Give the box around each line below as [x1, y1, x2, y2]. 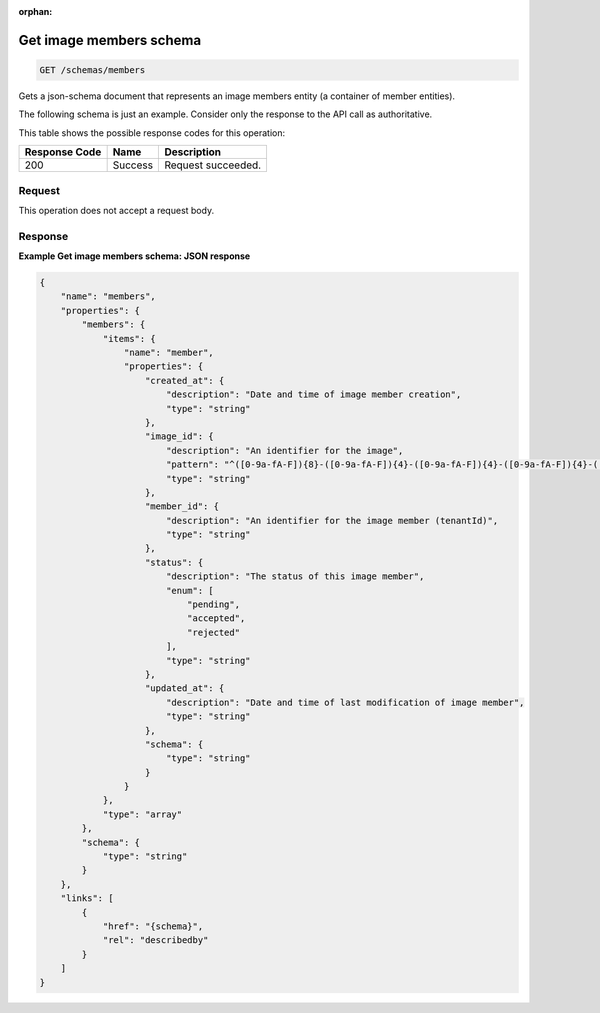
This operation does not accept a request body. [18, 204, 215, 216]
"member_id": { [145, 501, 220, 512]
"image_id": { [145, 431, 214, 442]
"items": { [102, 333, 157, 344]
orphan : [18, 6, 53, 17]
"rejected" [186, 626, 240, 638]
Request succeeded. [164, 158, 262, 172]
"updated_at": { [145, 683, 225, 694]
